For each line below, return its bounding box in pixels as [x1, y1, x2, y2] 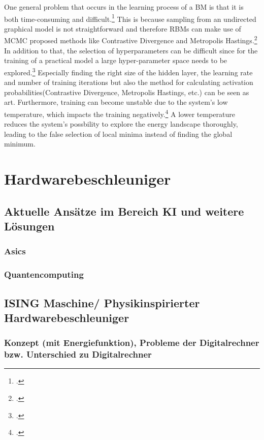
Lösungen [4, 218, 55, 234]
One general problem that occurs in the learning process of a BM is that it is [4, 2, 244, 12]
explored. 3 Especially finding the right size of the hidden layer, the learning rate [4, 65, 253, 77]
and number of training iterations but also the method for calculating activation [4, 77, 253, 87]
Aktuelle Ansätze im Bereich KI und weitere [4, 203, 244, 219]
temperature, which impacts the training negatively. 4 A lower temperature [4, 107, 235, 119]
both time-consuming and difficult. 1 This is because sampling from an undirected [4, 12, 256, 24]
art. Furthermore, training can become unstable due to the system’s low [4, 97, 228, 107]
